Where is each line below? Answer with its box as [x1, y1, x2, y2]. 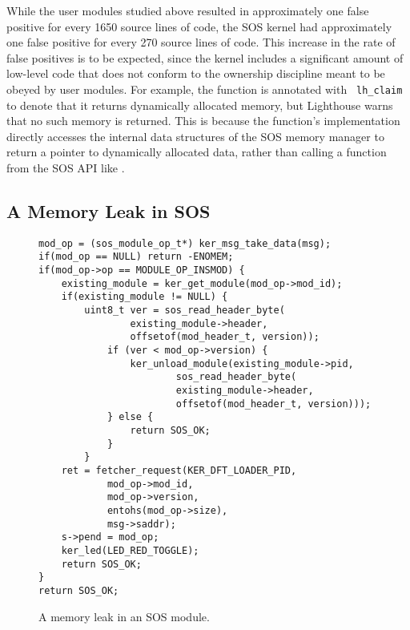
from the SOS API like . [6, 160, 125, 176]
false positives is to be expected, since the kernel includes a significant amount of [6, 49, 404, 66]
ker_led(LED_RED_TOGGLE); [61, 544, 199, 556]
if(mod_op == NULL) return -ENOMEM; [38, 251, 234, 263]
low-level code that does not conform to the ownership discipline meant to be [6, 65, 385, 82]
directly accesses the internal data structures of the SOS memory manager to [6, 127, 384, 144]
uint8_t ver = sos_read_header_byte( [84, 305, 285, 317]
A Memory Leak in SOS [6, 198, 211, 223]
